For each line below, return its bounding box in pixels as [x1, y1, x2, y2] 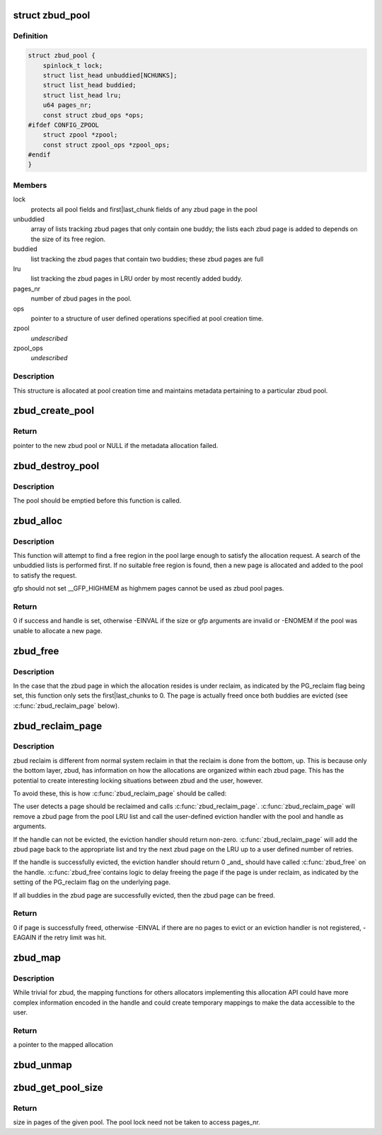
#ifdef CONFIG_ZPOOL [28, 121, 99, 129]
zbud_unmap [13, 1058, 72, 1070]
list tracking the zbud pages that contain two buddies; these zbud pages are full [30, 255, 264, 263]
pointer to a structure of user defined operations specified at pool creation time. [30, 314, 264, 323]
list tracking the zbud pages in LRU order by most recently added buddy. [30, 274, 243, 283]
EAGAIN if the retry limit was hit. [13, 933, 107, 942]
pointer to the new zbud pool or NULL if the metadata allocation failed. [13, 441, 219, 449]
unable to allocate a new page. [13, 626, 103, 634]
